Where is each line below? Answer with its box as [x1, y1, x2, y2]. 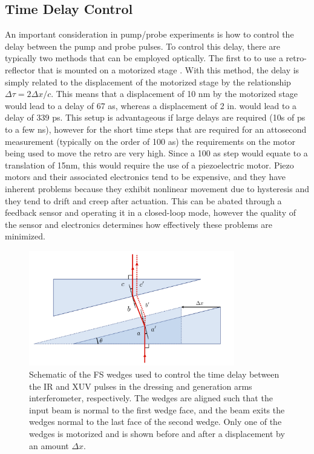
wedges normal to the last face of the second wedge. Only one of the [29, 415, 282, 428]
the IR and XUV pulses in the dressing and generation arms [29, 379, 252, 392]
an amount [29, 439, 69, 452]
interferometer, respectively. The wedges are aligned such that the [29, 392, 273, 404]
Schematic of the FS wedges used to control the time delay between [29, 367, 280, 380]
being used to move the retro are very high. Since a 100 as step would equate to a [5, 147, 308, 159]
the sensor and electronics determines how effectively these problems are [5, 218, 272, 230]
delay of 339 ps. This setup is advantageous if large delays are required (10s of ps [5, 111, 306, 124]
